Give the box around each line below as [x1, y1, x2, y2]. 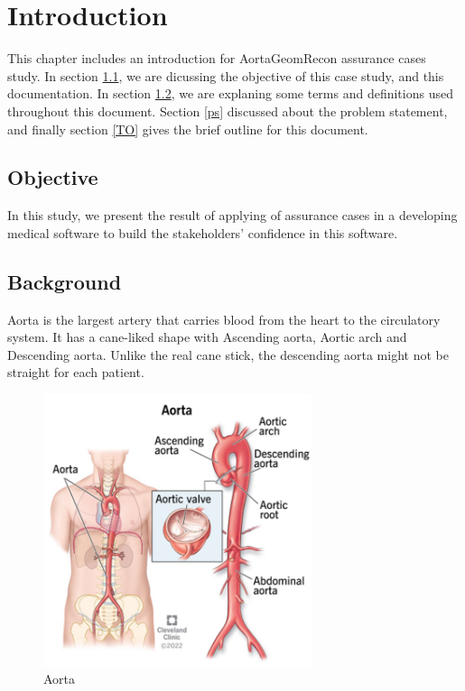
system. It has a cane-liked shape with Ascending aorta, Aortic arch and [7, 327, 407, 346]
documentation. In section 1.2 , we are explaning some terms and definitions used [7, 84, 453, 103]
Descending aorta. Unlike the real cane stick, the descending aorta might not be [7, 345, 449, 364]
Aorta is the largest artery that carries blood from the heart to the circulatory [7, 309, 441, 328]
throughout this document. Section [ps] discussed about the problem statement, [7, 101, 448, 120]
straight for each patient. [7, 363, 144, 382]
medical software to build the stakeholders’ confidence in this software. [7, 223, 398, 242]
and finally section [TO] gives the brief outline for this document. [7, 119, 368, 138]
